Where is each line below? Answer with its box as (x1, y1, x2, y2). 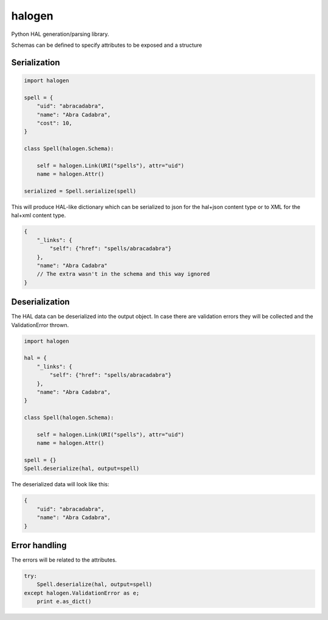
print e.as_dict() (36, 598, 92, 605)
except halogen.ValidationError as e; (24, 590, 140, 596)
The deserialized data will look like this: (11, 481, 109, 488)
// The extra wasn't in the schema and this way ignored (36, 270, 210, 278)
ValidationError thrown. (11, 321, 69, 328)
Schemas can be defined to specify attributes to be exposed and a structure (11, 41, 202, 49)
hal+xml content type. (11, 212, 66, 219)
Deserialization (11, 297, 70, 307)
